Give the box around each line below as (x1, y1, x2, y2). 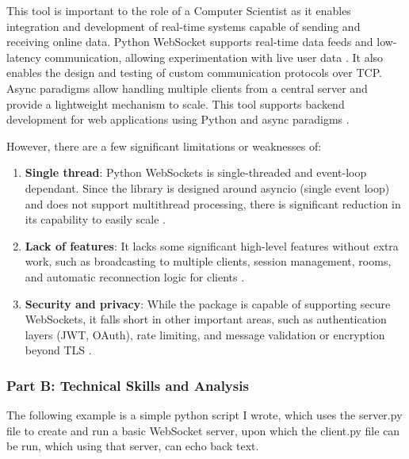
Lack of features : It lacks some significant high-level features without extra (25, 237, 399, 254)
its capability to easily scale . (25, 211, 166, 228)
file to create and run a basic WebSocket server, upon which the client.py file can (6, 422, 400, 438)
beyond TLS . (25, 342, 92, 358)
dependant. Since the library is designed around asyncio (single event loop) (25, 179, 390, 196)
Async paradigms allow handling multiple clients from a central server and (6, 79, 368, 96)
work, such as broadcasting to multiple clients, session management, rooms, (25, 253, 392, 270)
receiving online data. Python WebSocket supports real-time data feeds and (6, 33, 373, 50)
